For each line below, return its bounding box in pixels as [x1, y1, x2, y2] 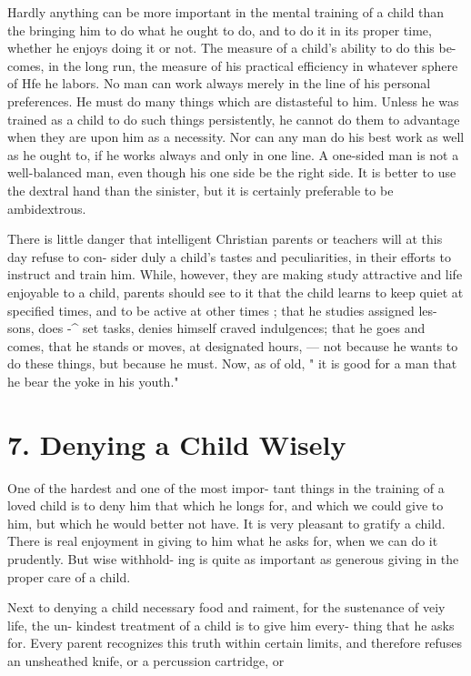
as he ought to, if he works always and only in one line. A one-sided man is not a [7, 145, 459, 164]
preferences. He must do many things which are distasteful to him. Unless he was [7, 91, 459, 110]
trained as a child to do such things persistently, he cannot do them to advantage [7, 109, 460, 128]
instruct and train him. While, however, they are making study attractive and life [7, 265, 463, 284]
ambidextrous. [7, 198, 86, 217]
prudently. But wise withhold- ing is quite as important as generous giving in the [7, 549, 459, 568]
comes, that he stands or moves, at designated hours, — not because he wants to [7, 336, 458, 355]
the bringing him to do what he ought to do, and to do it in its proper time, [7, 20, 432, 39]
